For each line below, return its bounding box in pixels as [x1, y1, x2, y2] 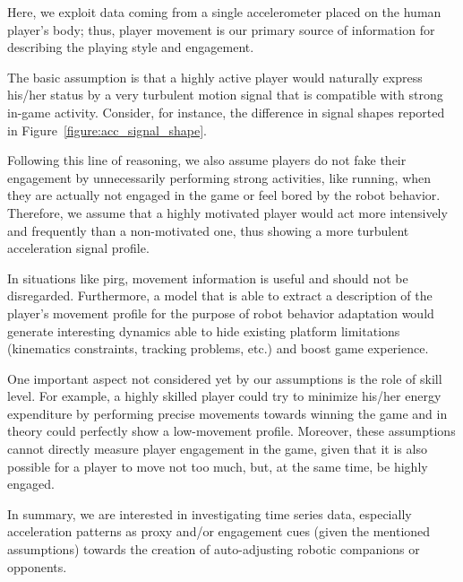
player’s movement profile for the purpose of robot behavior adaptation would [7, 303, 434, 322]
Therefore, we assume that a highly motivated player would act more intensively [7, 203, 448, 222]
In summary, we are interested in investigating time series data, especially [7, 504, 412, 523]
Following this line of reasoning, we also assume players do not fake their [7, 151, 407, 169]
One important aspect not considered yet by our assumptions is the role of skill [7, 369, 442, 387]
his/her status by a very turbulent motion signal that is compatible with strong [7, 85, 443, 104]
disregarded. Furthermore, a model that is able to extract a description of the [7, 286, 433, 305]
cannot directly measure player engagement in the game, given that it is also [7, 439, 427, 458]
